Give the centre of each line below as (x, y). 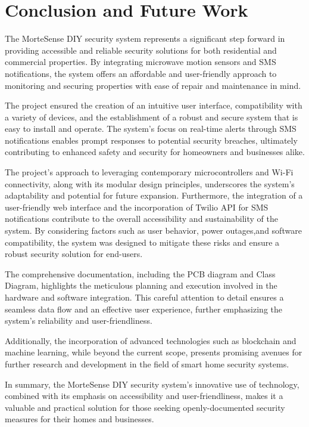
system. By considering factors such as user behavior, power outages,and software (153, 230)
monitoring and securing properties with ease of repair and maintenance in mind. (153, 85)
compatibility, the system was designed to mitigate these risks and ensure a (142, 242)
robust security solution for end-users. (74, 254)
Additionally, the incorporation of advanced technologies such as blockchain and (151, 340)
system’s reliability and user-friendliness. (79, 321)
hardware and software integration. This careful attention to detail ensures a (144, 297)
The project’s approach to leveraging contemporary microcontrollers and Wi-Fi (149, 172)
